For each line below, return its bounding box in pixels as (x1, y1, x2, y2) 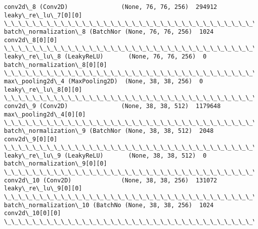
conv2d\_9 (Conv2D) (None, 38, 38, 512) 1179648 (4, 102, 221, 110)
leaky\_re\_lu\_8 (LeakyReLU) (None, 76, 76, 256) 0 (4, 53, 207, 60)
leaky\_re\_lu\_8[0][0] (4, 86, 82, 93)
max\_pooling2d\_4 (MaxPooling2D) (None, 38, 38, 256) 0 (4, 77, 203, 85)
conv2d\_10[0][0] (4, 210, 61, 217)
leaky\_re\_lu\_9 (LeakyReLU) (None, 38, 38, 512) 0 (4, 152, 207, 159)
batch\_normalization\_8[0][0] (4, 61, 107, 68)
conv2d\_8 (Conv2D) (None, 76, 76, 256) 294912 (4, 3, 217, 10)
